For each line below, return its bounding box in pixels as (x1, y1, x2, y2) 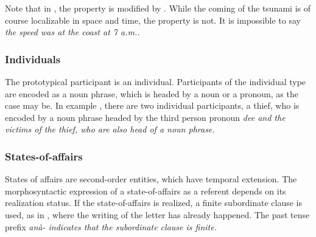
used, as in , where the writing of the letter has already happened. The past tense (5, 208, 310, 221)
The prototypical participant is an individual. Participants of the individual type (5, 75, 306, 88)
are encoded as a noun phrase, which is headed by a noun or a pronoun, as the (5, 87, 298, 100)
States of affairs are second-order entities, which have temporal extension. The (5, 173, 297, 185)
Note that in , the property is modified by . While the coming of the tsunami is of (5, 2, 311, 14)
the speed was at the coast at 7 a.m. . (5, 26, 140, 38)
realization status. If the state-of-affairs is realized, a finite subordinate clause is (5, 196, 303, 209)
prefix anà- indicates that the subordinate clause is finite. (5, 220, 217, 233)
